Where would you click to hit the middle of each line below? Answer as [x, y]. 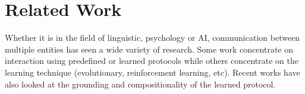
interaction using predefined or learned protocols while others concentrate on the [152, 61]
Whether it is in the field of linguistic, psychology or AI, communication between [152, 38]
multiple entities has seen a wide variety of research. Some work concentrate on [149, 49]
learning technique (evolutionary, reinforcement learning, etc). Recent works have [152, 72]
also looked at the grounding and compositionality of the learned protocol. [140, 84]
